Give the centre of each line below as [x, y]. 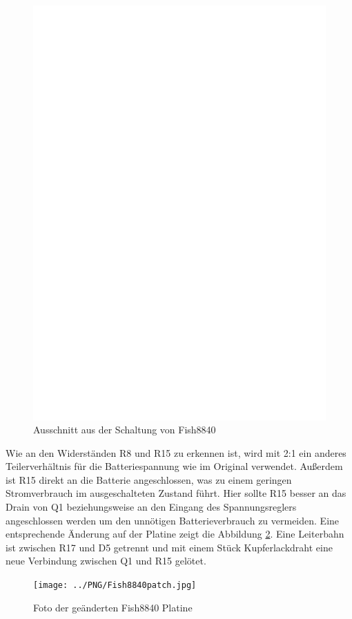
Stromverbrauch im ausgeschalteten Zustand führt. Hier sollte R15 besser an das [176, 493]
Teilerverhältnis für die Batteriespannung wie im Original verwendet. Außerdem [174, 466]
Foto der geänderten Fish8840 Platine [113, 607]
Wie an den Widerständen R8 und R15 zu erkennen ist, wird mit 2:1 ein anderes [176, 452]
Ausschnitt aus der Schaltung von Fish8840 [125, 430]
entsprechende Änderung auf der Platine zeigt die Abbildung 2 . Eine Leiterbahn [175, 534]
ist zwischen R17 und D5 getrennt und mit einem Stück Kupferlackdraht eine [169, 547]
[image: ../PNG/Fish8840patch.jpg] [115, 586]
